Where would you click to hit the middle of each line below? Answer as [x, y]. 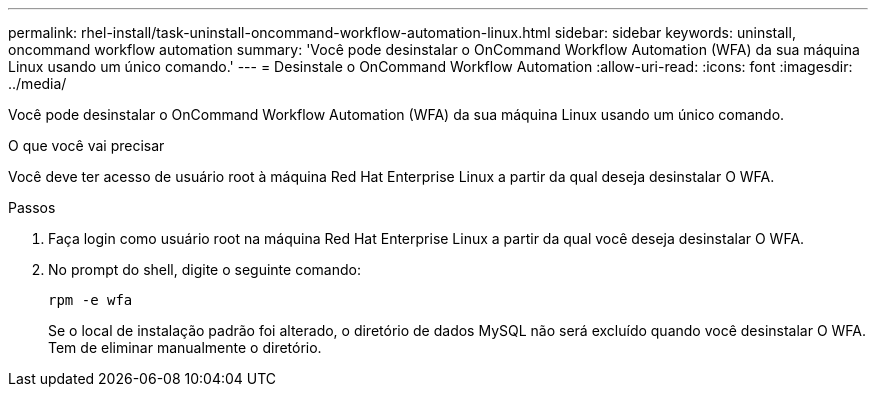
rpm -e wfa [90, 300]
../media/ [37, 83]
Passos [32, 207]
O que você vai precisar [86, 145]
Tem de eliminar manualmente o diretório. [185, 347]
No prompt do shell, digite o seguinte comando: [204, 269]
